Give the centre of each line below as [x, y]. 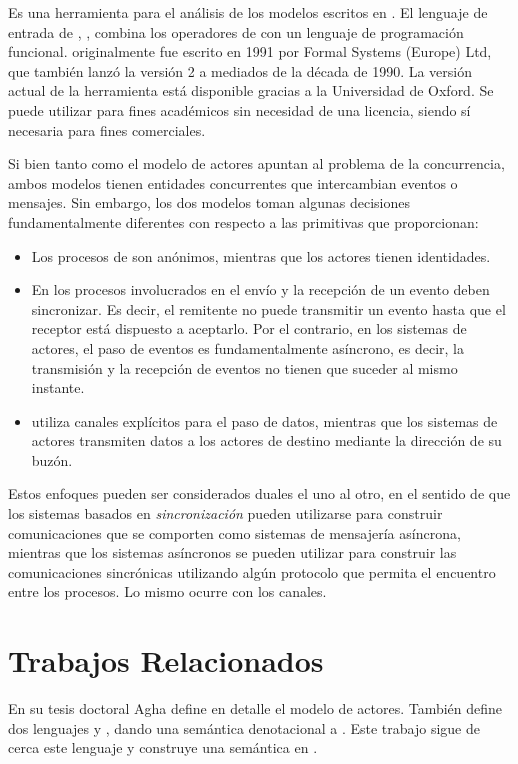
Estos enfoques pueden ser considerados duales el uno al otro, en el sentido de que [259, 493]
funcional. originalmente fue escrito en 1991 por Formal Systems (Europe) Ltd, [250, 51]
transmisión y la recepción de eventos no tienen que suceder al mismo [244, 367]
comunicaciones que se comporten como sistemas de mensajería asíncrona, [234, 532]
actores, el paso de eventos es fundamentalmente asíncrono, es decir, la [247, 347]
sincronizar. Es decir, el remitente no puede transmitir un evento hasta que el [268, 308]
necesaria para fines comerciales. [107, 129]
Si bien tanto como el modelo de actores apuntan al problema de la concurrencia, [256, 163]
